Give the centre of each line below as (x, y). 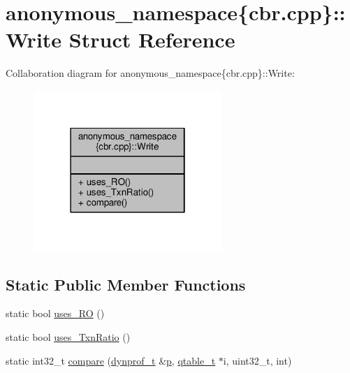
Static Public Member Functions (126, 284)
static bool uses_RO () (55, 313)
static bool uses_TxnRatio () (68, 336)
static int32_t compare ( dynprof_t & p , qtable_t (111, 360)
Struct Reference (152, 39)
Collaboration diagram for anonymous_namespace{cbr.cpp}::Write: (150, 73)
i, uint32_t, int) (257, 360)
